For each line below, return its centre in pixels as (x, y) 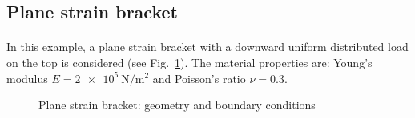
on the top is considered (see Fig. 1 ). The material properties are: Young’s (189, 62)
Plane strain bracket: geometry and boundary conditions (177, 105)
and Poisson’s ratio (199, 78)
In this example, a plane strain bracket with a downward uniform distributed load (207, 47)
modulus (27, 78)
